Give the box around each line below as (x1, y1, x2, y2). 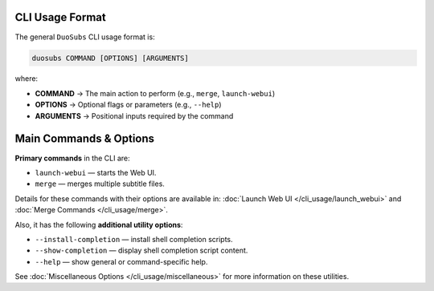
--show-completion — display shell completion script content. (35, 245, 248, 256)
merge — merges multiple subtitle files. (35, 179, 165, 188)
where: (14, 74, 39, 83)
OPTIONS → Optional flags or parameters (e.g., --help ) (35, 100, 222, 110)
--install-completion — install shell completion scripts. (35, 234, 233, 244)
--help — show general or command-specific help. (35, 257, 208, 266)
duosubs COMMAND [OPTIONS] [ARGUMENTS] (31, 53, 189, 63)
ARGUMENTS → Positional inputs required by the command (35, 111, 234, 120)
